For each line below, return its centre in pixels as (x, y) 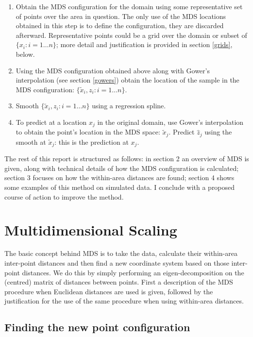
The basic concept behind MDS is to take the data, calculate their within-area (121, 253)
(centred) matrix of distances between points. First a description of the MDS (119, 282)
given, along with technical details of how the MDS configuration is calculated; (122, 168)
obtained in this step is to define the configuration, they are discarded (120, 25)
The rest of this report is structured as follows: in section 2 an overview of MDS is (127, 159)
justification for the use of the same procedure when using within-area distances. (124, 301)
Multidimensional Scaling (91, 230)
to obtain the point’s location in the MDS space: (88, 132)
